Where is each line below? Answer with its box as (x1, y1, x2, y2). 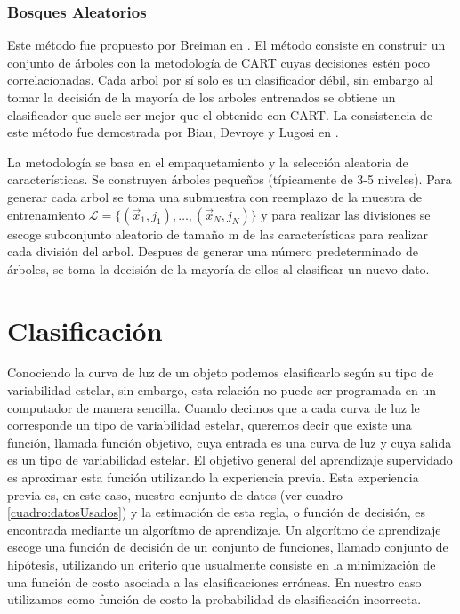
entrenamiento (7, 205, 85, 223)
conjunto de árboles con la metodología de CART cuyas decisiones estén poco (7, 53, 431, 71)
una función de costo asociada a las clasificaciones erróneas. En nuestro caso (7, 572, 422, 591)
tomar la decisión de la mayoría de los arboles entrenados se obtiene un (7, 88, 396, 106)
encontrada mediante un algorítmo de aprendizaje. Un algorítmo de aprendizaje (7, 520, 441, 538)
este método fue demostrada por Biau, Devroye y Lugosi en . (7, 123, 339, 141)
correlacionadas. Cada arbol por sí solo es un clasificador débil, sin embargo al (7, 70, 433, 89)
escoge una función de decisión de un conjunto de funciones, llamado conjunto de (7, 537, 448, 556)
